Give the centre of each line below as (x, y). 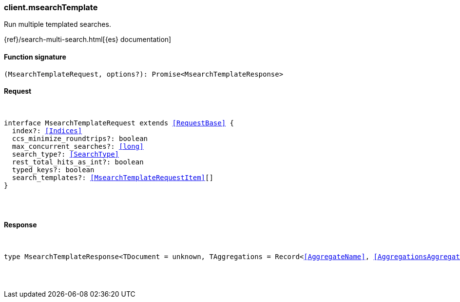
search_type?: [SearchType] (66, 154)
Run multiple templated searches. (57, 24)
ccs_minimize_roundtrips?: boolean (80, 138)
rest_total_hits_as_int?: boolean (78, 162)
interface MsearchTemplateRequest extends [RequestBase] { (119, 123)
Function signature (35, 57)
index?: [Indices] (47, 131)
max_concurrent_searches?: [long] (78, 146)
